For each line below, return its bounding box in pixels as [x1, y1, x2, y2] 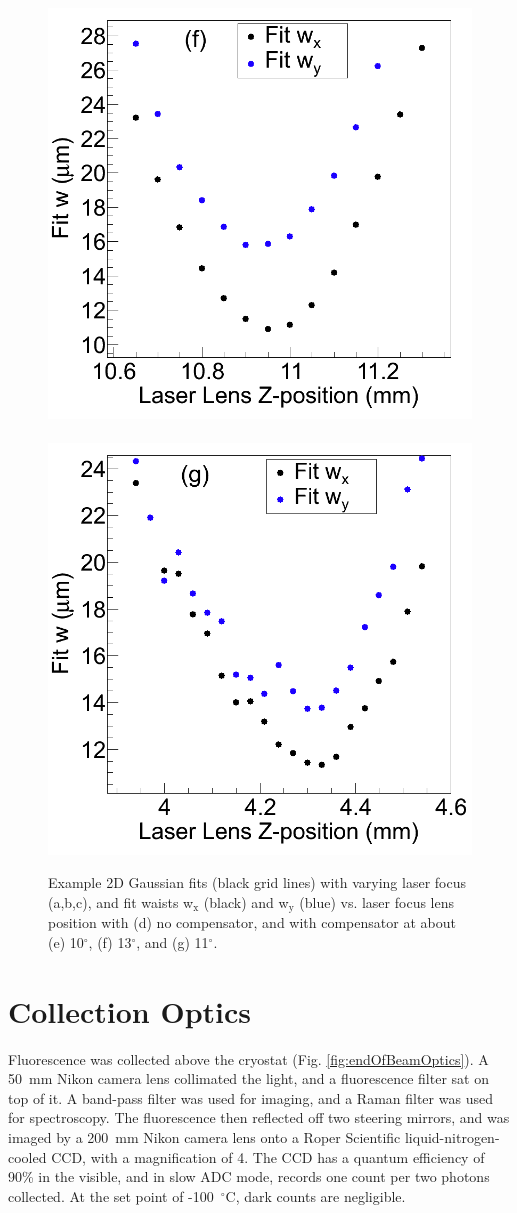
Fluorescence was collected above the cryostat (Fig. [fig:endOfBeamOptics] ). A [8, 1048, 489, 1069]
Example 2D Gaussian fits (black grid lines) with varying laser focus [48, 872, 466, 893]
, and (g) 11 [136, 931, 209, 952]
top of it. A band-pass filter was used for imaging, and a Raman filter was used [8, 1087, 493, 1108]
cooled [8, 1146, 47, 1167]
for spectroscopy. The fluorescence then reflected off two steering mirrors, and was [8, 1107, 510, 1128]
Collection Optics [8, 990, 252, 1031]
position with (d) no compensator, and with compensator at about [48, 912, 456, 933]
